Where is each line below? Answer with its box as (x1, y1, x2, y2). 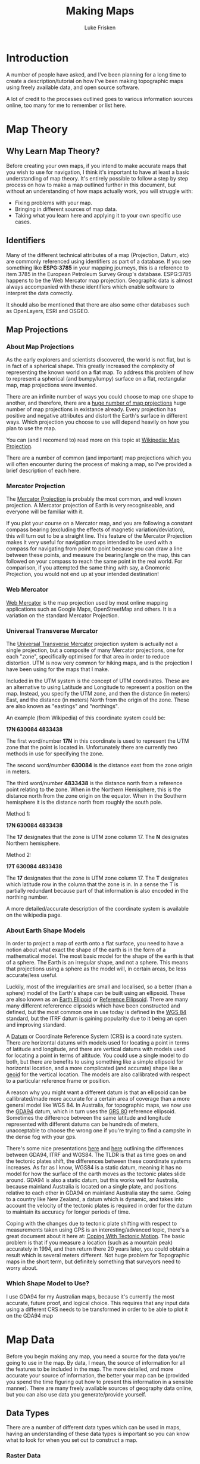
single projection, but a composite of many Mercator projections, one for (6, 647, 185, 654)
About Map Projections (6, 342, 74, 351)
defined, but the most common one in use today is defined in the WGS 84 (6, 1009, 187, 1016)
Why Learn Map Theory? (6, 146, 100, 157)
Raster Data (6, 1451, 41, 1460)
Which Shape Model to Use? (6, 1279, 90, 1288)
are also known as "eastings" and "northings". (6, 703, 119, 710)
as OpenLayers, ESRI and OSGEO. (6, 307, 89, 314)
